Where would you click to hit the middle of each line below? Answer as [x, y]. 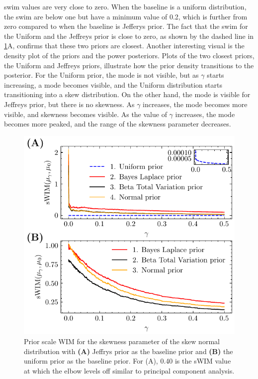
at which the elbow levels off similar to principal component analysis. [129, 370]
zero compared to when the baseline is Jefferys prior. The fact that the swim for [126, 26]
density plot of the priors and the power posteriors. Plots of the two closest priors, [129, 55]
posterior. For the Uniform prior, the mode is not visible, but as [101, 75]
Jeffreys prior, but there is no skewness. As [69, 104]
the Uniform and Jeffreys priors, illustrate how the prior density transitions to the [129, 65]
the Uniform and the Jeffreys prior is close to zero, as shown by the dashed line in [129, 36]
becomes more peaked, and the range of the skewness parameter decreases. [118, 124]
